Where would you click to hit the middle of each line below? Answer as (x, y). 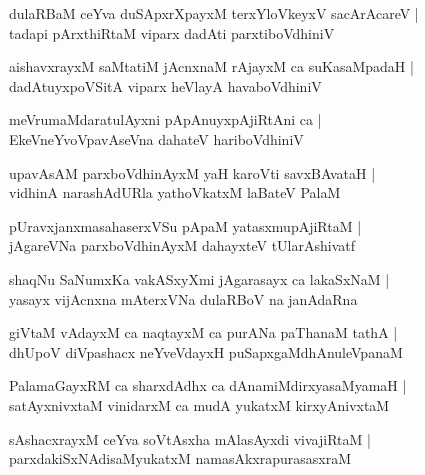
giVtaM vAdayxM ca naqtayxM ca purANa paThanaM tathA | (203, 332)
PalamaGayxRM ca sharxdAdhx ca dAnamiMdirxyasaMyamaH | (208, 385)
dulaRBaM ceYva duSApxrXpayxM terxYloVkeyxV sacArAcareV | (214, 13)
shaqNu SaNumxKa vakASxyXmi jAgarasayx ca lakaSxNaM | (199, 278)
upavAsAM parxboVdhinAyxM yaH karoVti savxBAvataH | (192, 172)
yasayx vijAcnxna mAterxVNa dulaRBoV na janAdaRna (183, 298)
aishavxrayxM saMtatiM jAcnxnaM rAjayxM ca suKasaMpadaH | (211, 66)
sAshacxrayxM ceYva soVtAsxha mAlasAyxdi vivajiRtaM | (190, 438)
